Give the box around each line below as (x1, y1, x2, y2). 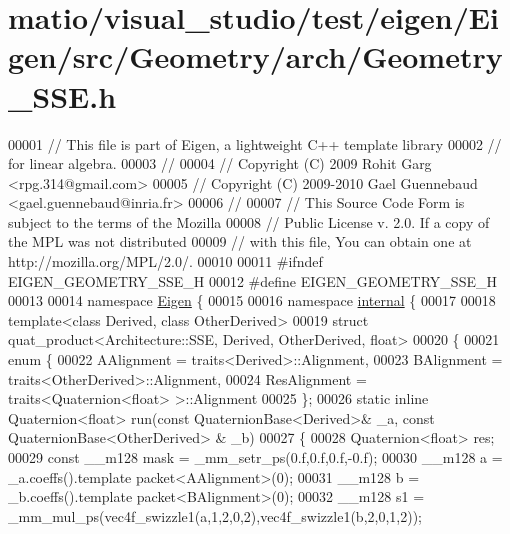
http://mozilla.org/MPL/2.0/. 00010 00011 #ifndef (8, 251, 323, 272)
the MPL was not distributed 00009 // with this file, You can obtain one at (8, 231, 472, 252)
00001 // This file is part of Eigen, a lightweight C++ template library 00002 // (8, 133, 502, 154)
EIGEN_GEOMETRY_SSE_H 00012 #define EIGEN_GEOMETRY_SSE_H (8, 270, 497, 291)
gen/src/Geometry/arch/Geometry (8, 36, 503, 77)
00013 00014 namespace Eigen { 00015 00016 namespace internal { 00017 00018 (8, 290, 496, 311)
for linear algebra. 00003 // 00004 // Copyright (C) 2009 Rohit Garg (8, 153, 432, 174)
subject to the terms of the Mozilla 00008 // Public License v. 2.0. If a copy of (8, 211, 490, 232)
